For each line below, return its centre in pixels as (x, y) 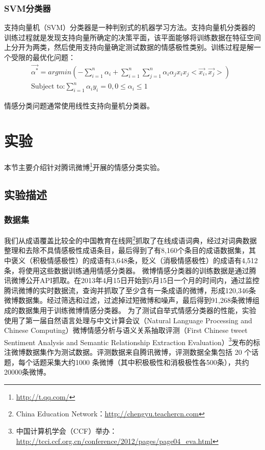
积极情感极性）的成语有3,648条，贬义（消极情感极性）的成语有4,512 (145, 260)
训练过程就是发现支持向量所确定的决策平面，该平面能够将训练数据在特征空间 (132, 37)
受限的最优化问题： (43, 57)
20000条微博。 (27, 372)
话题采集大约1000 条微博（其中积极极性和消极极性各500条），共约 (141, 362)
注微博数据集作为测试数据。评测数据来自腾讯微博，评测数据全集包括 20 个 (128, 352)
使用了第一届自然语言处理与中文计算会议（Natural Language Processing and (128, 320)
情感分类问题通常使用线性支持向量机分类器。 (79, 106)
